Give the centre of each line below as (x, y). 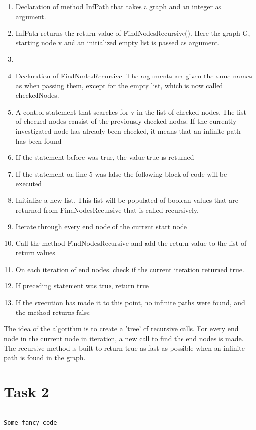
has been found (38, 140)
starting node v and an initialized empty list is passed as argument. (117, 42)
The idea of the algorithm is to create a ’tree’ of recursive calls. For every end (121, 329)
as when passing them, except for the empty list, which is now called (119, 85)
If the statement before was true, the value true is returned (105, 157)
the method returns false (53, 312)
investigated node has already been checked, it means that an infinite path (128, 131)
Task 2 (27, 391)
